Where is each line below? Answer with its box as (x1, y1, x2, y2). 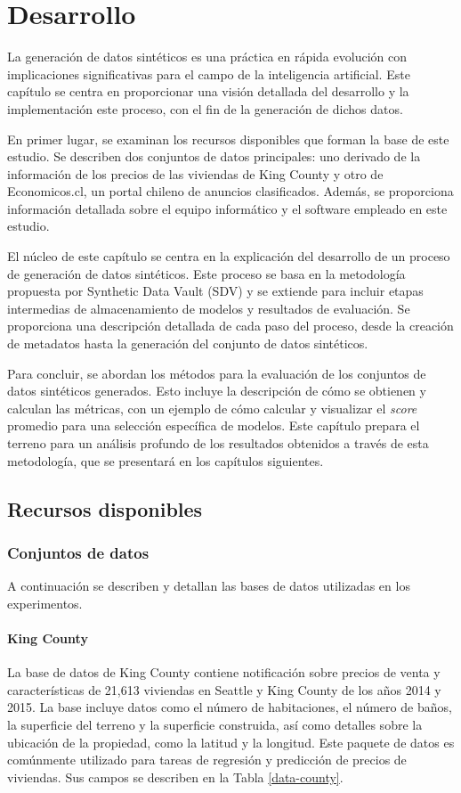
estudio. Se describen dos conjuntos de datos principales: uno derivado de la (7, 147, 421, 166)
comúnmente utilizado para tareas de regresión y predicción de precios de (7, 750, 407, 769)
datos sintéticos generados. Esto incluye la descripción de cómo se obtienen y (7, 381, 426, 400)
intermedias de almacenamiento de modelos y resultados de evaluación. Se (7, 298, 410, 317)
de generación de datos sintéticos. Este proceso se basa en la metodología (7, 264, 406, 282)
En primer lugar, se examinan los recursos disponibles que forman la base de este (7, 129, 449, 148)
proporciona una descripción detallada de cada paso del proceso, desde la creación (7, 316, 454, 335)
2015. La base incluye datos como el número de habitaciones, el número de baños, (7, 698, 452, 716)
